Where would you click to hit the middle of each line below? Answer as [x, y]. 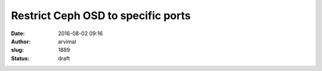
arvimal [67, 41]
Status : [20, 58]
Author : [21, 41]
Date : [18, 33]
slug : [17, 50]
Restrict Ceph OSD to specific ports [101, 16]
